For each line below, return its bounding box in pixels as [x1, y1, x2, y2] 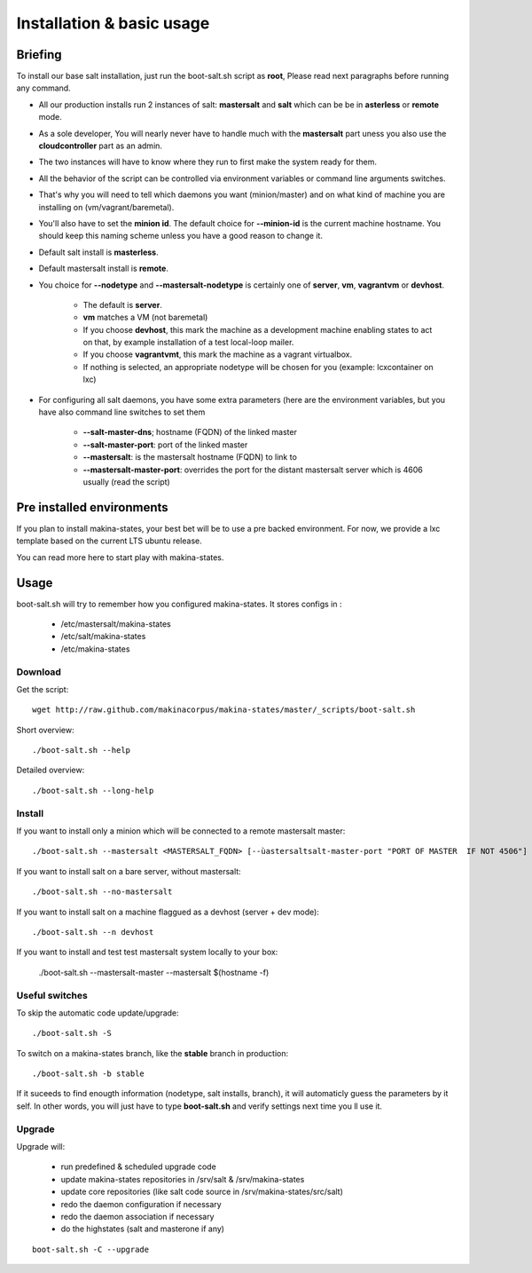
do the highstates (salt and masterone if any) [60, 1223, 225, 1234]
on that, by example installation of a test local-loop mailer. [82, 337, 294, 348]
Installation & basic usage [16, 13, 210, 33]
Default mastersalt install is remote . [38, 263, 168, 274]
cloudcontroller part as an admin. [38, 140, 163, 151]
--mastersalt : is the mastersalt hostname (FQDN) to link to [82, 452, 297, 463]
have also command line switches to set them [38, 407, 206, 417]
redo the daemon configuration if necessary [60, 1198, 222, 1209]
